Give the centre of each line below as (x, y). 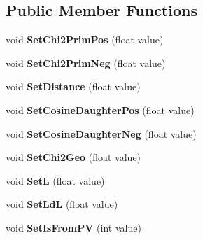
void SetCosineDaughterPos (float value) (100, 110)
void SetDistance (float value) (73, 86)
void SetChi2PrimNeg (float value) (86, 63)
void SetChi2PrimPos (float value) (85, 40)
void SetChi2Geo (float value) (73, 157)
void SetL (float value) (55, 180)
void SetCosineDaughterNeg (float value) (101, 133)
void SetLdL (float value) (62, 204)
